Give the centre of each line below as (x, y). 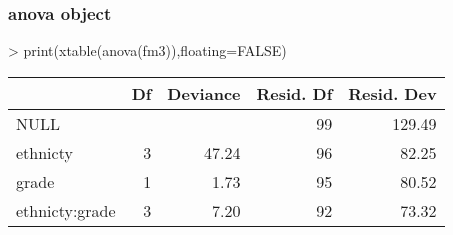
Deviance (204, 93)
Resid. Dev (392, 93)
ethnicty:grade (66, 210)
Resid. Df (294, 93)
